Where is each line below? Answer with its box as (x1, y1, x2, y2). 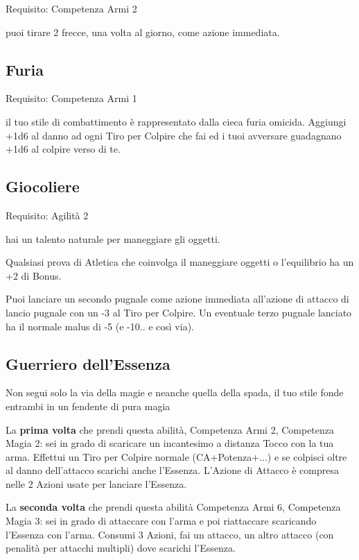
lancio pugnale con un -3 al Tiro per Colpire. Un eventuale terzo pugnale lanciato (6, 305, 352, 319)
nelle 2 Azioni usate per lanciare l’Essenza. (6, 476, 187, 491)
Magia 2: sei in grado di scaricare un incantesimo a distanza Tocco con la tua (6, 436, 334, 450)
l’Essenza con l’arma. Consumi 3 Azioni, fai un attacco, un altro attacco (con (6, 527, 334, 541)
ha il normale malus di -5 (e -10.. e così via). (6, 319, 194, 333)
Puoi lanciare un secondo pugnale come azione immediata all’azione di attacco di (6, 291, 349, 306)
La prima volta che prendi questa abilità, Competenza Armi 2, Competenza (6, 422, 335, 436)
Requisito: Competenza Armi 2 (6, 1, 137, 15)
